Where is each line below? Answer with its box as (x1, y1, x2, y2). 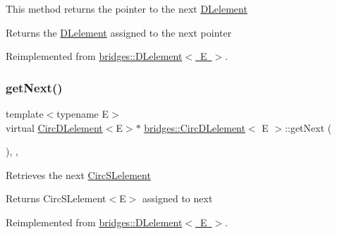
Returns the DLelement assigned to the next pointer (6, 25, 232, 39)
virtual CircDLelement (6, 120, 103, 135)
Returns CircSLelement (6, 191, 106, 206)
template (6, 106, 44, 121)
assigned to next (142, 191, 213, 206)
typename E (56, 106, 109, 121)
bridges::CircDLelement (144, 120, 245, 135)
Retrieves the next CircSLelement (6, 167, 151, 182)
